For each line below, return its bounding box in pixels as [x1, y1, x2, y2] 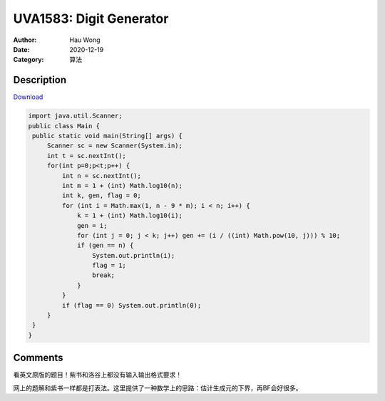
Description [13, 74, 67, 86]
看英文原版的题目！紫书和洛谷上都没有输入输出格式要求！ [13, 370, 182, 379]
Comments [13, 352, 63, 364]
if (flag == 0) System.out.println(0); [61, 301, 202, 309]
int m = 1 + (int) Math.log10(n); [61, 182, 183, 189]
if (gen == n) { [77, 241, 134, 249]
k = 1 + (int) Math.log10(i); [77, 212, 183, 220]
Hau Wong [69, 36, 101, 44]
